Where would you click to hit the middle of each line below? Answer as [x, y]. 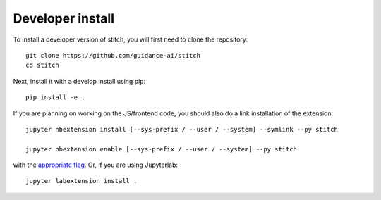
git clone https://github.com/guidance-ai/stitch [113, 55]
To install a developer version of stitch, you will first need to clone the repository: [131, 39]
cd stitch [42, 65]
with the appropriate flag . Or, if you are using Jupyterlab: [96, 165]
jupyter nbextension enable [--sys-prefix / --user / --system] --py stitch [162, 149]
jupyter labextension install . [81, 181]
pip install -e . [55, 98]
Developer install [64, 18]
